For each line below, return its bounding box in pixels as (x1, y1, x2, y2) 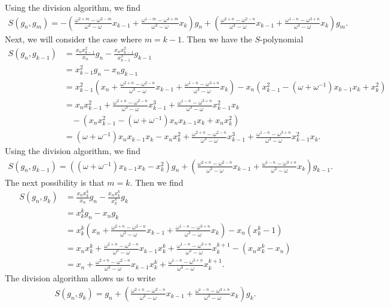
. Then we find (130, 176, 183, 188)
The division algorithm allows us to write (5, 272, 156, 284)
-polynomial (259, 32, 304, 45)
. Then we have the (182, 32, 252, 45)
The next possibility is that (5, 176, 105, 188)
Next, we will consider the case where (5, 32, 142, 45)
